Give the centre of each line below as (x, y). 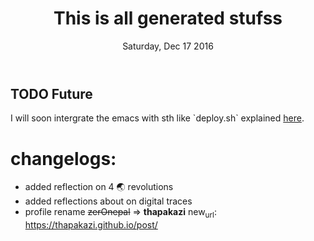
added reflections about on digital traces (108, 201)
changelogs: (63, 158)
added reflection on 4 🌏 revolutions (99, 187)
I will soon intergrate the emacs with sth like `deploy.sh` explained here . (157, 118)
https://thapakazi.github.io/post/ (91, 225)
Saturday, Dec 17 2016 (168, 46)
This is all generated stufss (168, 18)
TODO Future (51, 93)
